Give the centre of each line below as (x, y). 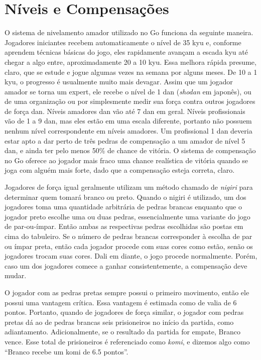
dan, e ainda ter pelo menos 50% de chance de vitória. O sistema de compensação (130, 150)
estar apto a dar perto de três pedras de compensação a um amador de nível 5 (125, 140)
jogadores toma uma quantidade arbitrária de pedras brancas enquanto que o (123, 207)
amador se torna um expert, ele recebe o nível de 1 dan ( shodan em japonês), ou (128, 91)
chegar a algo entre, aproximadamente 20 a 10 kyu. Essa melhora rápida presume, (130, 62)
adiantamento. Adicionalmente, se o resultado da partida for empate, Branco (122, 332)
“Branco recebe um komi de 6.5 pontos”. (67, 351)
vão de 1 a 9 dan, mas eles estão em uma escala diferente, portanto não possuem (128, 121)
